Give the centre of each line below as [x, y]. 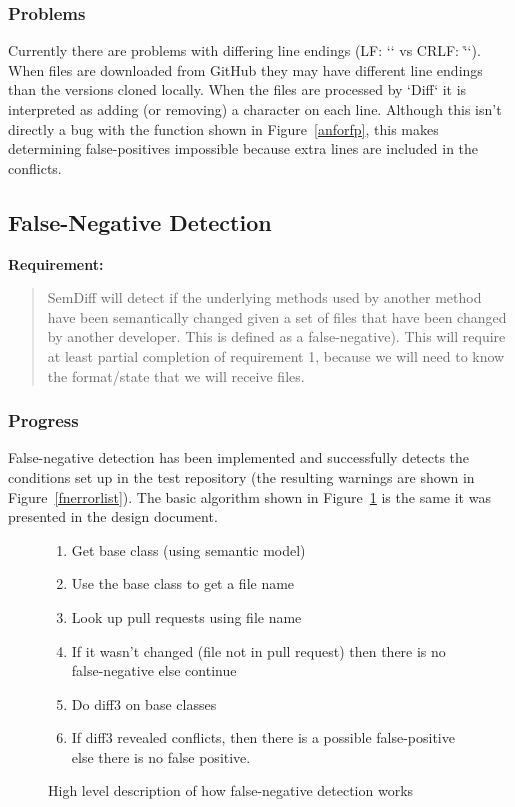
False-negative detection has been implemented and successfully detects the [239, 457]
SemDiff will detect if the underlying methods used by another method [264, 297]
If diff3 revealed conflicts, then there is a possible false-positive [263, 737]
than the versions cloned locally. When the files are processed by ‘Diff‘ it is [237, 89]
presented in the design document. [113, 516]
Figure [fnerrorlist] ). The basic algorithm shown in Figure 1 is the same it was [249, 496]
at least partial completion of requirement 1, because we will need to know [276, 355]
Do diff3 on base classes [144, 703]
